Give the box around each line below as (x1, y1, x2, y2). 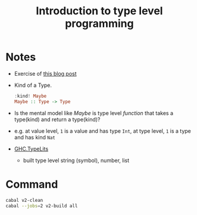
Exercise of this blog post (14, 70, 77, 77)
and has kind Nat (14, 133, 56, 141)
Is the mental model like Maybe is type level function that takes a (14, 109, 174, 117)
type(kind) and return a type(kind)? (14, 116, 101, 123)
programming (64, 17, 135, 30)
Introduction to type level (36, 4, 163, 18)
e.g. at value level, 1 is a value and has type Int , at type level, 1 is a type (14, 127, 192, 135)
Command (5, 177, 58, 191)
